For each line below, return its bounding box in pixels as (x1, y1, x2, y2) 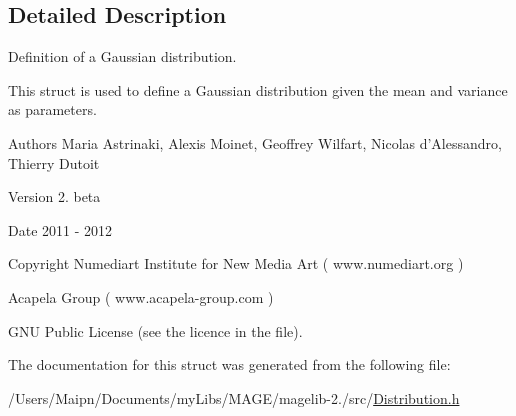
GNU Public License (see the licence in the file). (8, 320, 303, 341)
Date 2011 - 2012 (8, 219, 113, 240)
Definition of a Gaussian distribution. (8, 46, 237, 67)
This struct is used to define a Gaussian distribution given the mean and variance (8, 79, 508, 100)
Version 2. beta (8, 186, 101, 207)
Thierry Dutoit (8, 152, 100, 173)
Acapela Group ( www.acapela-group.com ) (8, 286, 274, 307)
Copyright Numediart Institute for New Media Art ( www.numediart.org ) (8, 253, 464, 274)
